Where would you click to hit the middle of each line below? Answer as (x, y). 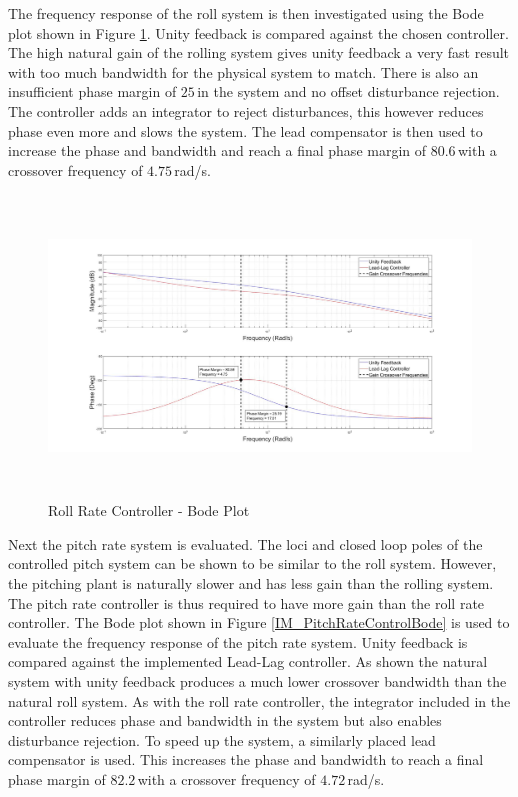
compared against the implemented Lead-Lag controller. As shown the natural (248, 661)
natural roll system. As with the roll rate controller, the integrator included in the (259, 700)
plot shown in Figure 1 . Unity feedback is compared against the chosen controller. (258, 32)
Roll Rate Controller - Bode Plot (149, 510)
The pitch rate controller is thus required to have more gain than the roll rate (246, 602)
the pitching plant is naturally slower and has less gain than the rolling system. (251, 583)
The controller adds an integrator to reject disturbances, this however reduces (246, 110)
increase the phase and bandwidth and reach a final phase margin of (217, 150)
